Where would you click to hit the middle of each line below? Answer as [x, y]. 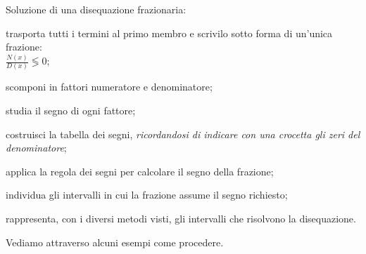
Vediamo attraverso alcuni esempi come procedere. [115, 242]
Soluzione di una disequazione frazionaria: [96, 9]
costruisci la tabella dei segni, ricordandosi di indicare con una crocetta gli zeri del [183, 134]
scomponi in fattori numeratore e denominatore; [109, 87]
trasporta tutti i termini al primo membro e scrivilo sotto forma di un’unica [169, 33]
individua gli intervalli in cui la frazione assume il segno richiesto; [147, 195]
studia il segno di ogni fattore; [71, 110]
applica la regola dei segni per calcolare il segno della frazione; [140, 171]
